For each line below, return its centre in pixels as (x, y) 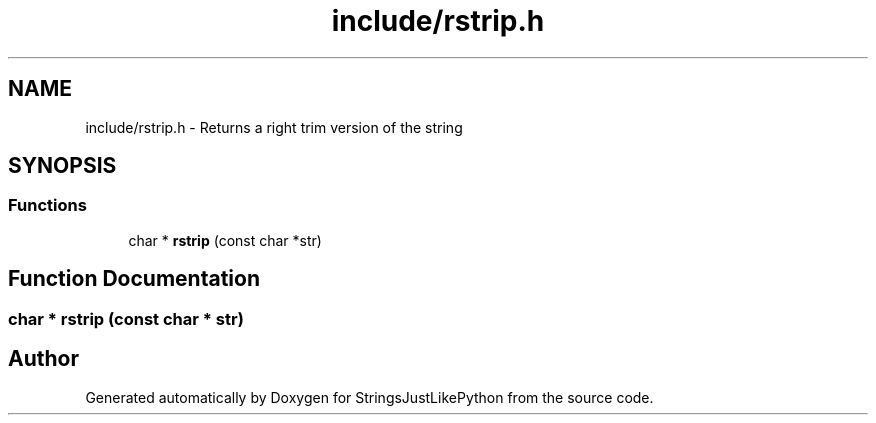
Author (43, 359)
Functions (47, 205)
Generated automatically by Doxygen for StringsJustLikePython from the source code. (369, 397)
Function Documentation (134, 279)
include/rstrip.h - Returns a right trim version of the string (274, 127)
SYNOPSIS (62, 166)
